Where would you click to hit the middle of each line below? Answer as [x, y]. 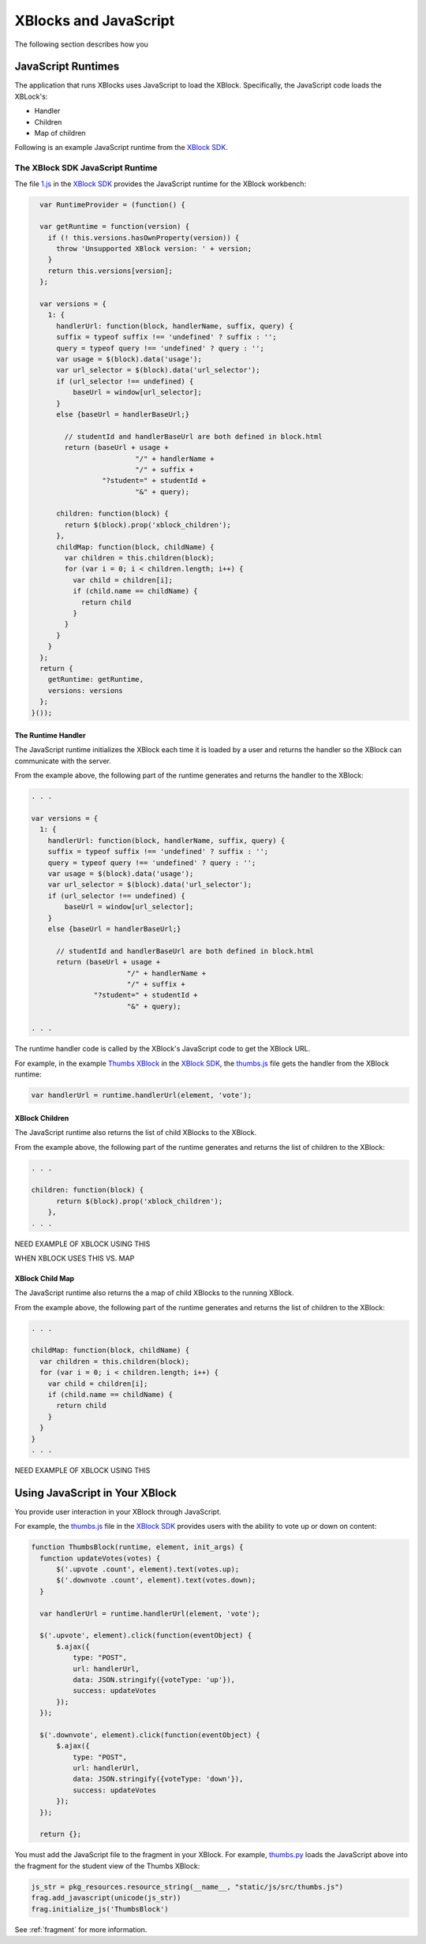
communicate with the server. [63, 761]
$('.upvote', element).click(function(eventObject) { [146, 1635]
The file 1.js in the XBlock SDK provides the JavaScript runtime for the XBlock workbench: [161, 184]
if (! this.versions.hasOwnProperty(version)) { [144, 238]
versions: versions [86, 690]
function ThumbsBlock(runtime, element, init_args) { [137, 1547]
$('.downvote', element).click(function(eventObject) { [150, 1735]
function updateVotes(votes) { [100, 1558]
